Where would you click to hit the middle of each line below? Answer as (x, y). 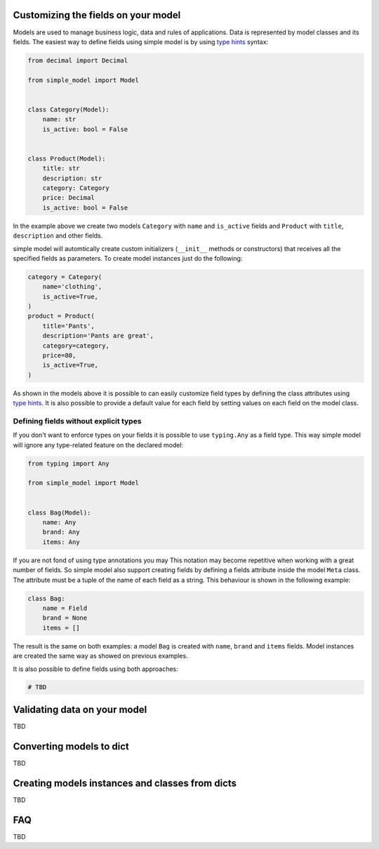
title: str (61, 169)
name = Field (65, 608)
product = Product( (61, 316)
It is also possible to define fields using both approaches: (95, 669)
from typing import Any (69, 463)
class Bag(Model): (59, 512)
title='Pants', (68, 326)
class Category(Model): (69, 109)
